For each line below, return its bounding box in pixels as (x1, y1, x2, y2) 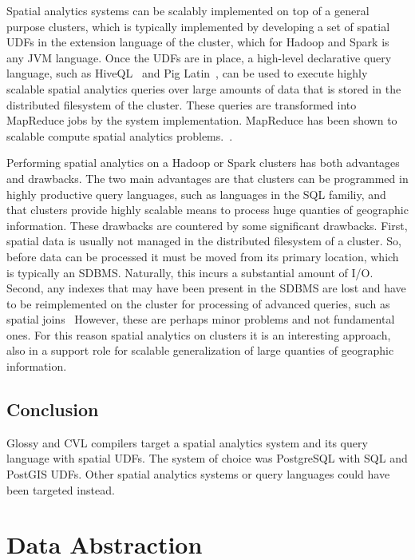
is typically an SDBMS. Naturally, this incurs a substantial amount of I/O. (6, 264, 373, 280)
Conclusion (6, 397, 99, 422)
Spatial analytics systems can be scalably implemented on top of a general (6, 2, 370, 18)
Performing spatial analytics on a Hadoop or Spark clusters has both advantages (6, 154, 400, 171)
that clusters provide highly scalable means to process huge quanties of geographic (6, 201, 409, 218)
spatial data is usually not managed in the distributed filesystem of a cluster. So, (6, 232, 401, 249)
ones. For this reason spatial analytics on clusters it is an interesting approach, (6, 326, 391, 343)
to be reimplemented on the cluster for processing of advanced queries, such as (6, 295, 390, 312)
